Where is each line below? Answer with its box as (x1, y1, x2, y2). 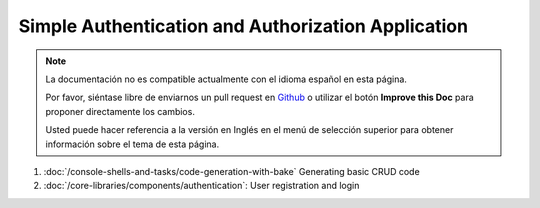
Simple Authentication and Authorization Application (18, 15, 469, 37)
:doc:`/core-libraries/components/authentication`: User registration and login (43, 180, 360, 192)
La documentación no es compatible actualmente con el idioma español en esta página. (45, 73, 407, 85)
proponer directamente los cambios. (45, 105, 195, 117)
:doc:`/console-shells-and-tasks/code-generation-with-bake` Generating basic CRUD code (43, 165, 420, 177)
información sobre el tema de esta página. (45, 138, 220, 150)
